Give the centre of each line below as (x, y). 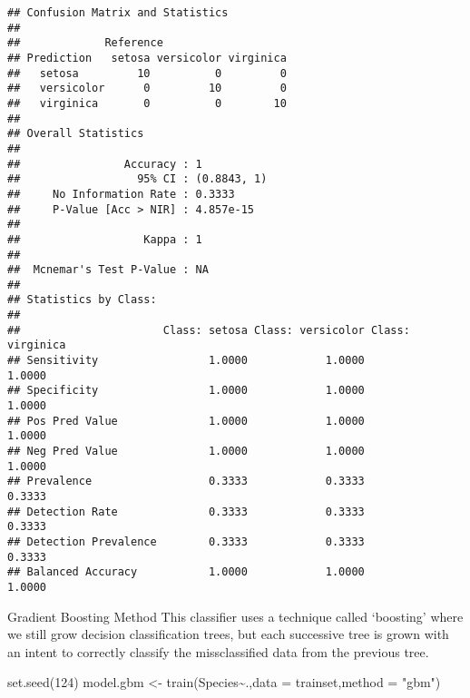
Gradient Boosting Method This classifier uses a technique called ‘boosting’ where (235, 616)
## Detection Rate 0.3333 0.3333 (186, 511)
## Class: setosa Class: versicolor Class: (209, 330)
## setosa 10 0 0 (147, 73)
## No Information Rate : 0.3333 (121, 194)
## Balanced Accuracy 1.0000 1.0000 (186, 572)
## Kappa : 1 (105, 239)
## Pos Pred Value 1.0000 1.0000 (186, 421)
